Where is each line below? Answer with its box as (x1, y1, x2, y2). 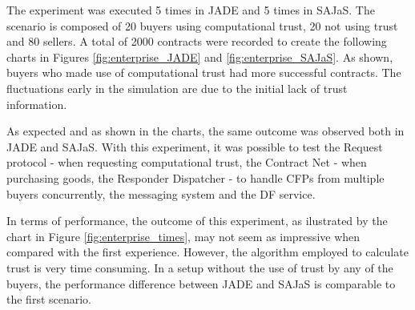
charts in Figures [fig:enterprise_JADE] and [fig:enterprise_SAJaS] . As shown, (6, 48, 393, 65)
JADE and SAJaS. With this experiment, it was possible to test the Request (6, 138, 383, 155)
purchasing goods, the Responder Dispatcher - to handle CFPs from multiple (6, 169, 385, 186)
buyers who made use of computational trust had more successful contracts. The (6, 64, 401, 81)
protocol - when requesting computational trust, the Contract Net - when (6, 154, 367, 171)
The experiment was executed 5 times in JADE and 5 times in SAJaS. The (6, 2, 375, 18)
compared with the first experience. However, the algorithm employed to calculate (6, 244, 409, 260)
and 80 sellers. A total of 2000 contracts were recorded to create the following (6, 33, 387, 50)
